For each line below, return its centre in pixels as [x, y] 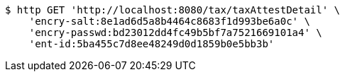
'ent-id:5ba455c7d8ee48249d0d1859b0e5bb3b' [152, 44]
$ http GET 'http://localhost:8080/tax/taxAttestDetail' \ [173, 10]
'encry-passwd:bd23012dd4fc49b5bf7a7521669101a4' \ [175, 32]
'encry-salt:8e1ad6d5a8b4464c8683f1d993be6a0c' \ [169, 21]
